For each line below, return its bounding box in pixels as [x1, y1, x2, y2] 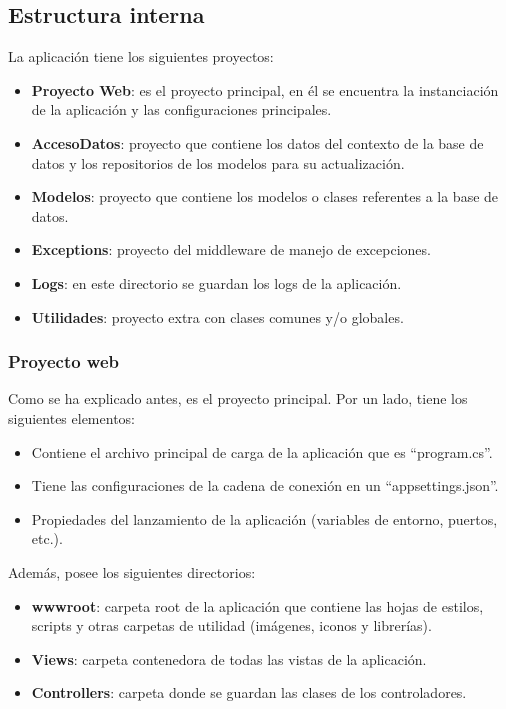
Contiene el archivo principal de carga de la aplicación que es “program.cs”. [31, 441, 493, 462]
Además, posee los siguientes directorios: [8, 561, 256, 582]
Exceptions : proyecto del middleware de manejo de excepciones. [31, 239, 431, 260]
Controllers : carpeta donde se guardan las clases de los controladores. [31, 682, 467, 703]
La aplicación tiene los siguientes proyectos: [8, 46, 274, 67]
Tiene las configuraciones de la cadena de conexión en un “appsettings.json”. [31, 475, 499, 496]
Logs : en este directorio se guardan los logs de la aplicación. [31, 272, 402, 293]
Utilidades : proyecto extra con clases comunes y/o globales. [31, 306, 404, 327]
